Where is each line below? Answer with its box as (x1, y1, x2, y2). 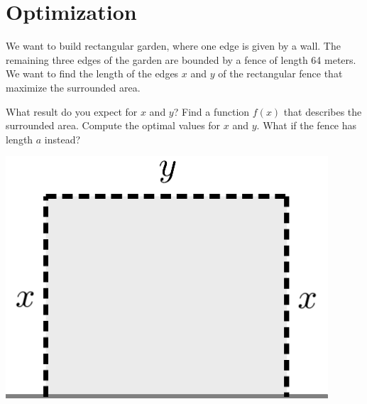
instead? (44, 131, 81, 146)
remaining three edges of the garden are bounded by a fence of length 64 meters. (6, 52, 356, 67)
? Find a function (173, 104, 250, 119)
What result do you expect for (6, 104, 138, 119)
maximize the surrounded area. (6, 80, 141, 94)
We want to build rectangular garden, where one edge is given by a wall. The (6, 38, 341, 53)
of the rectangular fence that (218, 66, 343, 81)
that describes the (283, 104, 362, 119)
